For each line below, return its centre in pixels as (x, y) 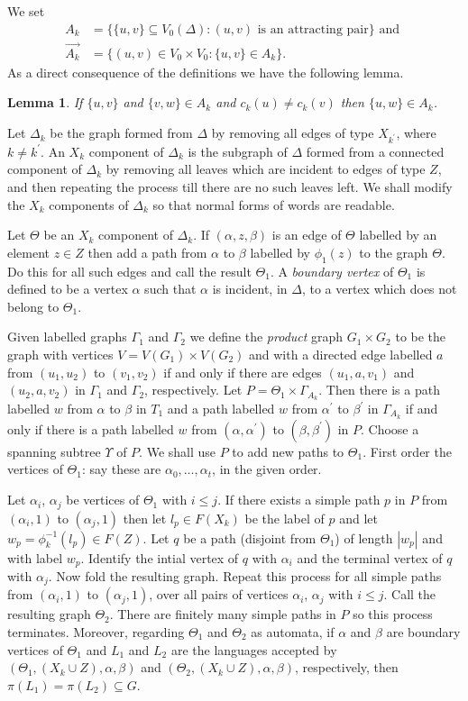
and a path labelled (221, 408)
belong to (33, 306)
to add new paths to (288, 451)
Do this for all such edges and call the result (129, 271)
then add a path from (147, 252)
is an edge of (307, 235)
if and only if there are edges (243, 372)
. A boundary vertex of (332, 271)
